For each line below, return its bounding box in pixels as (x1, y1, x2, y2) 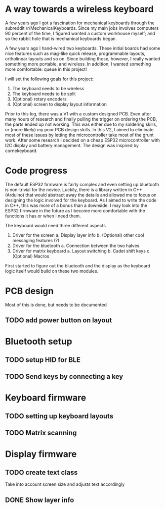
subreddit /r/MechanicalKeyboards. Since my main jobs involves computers (5, 25, 159, 31)
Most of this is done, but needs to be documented (5, 302, 107, 307)
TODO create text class (5, 468, 78, 476)
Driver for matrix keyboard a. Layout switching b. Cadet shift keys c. (12, 248, 151, 254)
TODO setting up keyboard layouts (5, 412, 114, 420)
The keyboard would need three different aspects (5, 222, 106, 228)
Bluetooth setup (5, 336, 73, 347)
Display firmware (5, 449, 77, 460)
